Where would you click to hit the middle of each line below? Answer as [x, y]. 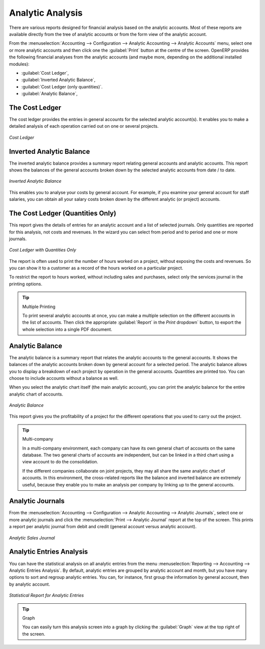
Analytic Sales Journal [32, 537]
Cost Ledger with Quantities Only [43, 250]
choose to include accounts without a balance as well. [64, 378]
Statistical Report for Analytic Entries [47, 595]
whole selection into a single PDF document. [67, 329]
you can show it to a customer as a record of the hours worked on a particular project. [96, 268]
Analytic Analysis [46, 13]
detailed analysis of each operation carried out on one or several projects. [84, 126]
